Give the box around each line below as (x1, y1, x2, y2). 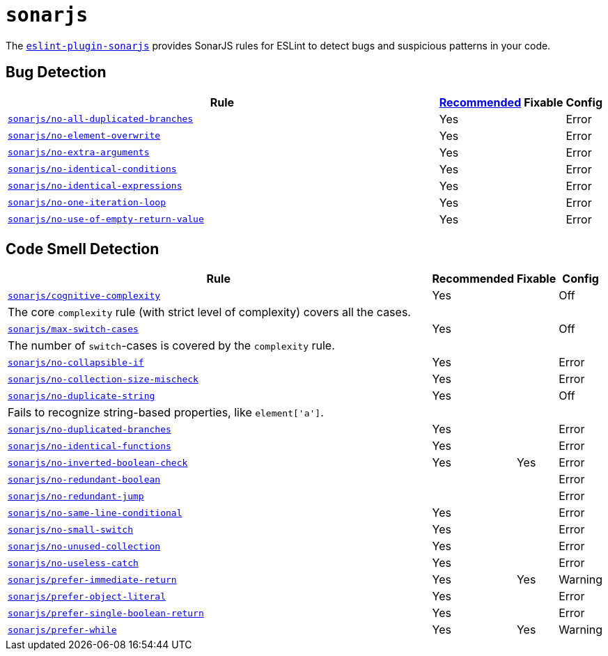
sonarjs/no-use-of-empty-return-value (8, 214, 204, 225)
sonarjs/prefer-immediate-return (8, 574, 177, 585)
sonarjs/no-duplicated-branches (8, 423, 171, 435)
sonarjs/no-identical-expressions (8, 180, 182, 192)
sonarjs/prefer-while (8, 624, 117, 635)
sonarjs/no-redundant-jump (8, 490, 144, 501)
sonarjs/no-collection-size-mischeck (8, 373, 198, 384)
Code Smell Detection (6, 240, 159, 258)
